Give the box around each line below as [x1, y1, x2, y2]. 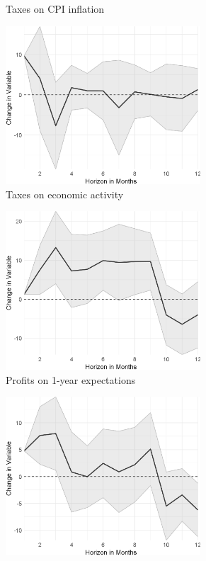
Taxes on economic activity [6, 186, 124, 201]
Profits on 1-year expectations [6, 372, 136, 387]
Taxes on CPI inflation [6, 1, 105, 16]
